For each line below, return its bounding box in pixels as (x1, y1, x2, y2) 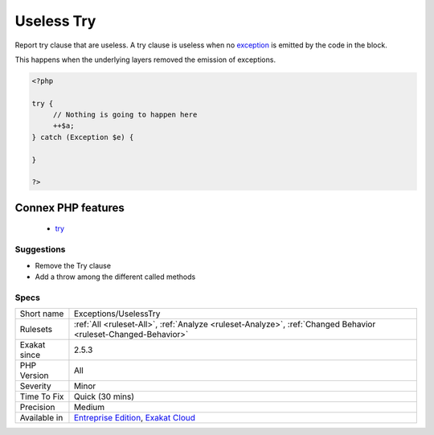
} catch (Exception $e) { (31, 133, 134, 142)
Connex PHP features (14, 201, 125, 215)
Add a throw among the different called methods (35, 272, 196, 281)
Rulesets (19, 324, 52, 335)
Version (19, 370, 49, 381)
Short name (19, 308, 64, 319)
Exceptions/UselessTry (73, 308, 161, 319)
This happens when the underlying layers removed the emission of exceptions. (14, 55, 276, 64)
